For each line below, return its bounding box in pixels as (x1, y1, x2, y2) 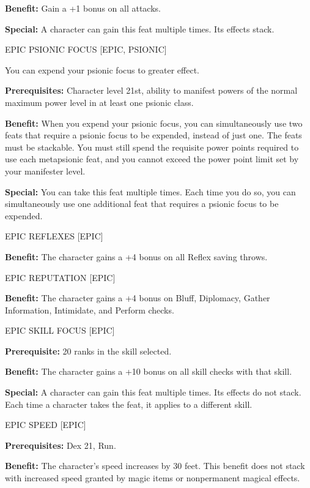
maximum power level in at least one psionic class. (5, 96, 194, 108)
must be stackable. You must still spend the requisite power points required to (5, 140, 299, 153)
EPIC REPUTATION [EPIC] (5, 271, 116, 283)
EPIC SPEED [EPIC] (5, 418, 86, 431)
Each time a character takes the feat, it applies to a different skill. (5, 397, 253, 410)
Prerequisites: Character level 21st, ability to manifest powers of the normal (5, 84, 298, 97)
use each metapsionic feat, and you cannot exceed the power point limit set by (5, 152, 299, 165)
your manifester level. (5, 164, 86, 177)
